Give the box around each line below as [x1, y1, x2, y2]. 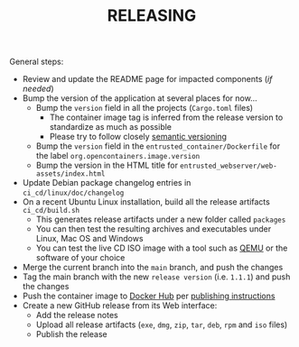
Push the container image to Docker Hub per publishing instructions [22, 290, 276, 302]
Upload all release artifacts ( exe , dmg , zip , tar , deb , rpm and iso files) [35, 319, 288, 330]
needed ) [22, 83, 54, 95]
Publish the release [35, 329, 108, 340]
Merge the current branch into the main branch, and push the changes [22, 262, 284, 273]
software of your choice [35, 252, 126, 263]
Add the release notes [35, 310, 119, 321]
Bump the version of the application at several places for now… [22, 93, 257, 104]
